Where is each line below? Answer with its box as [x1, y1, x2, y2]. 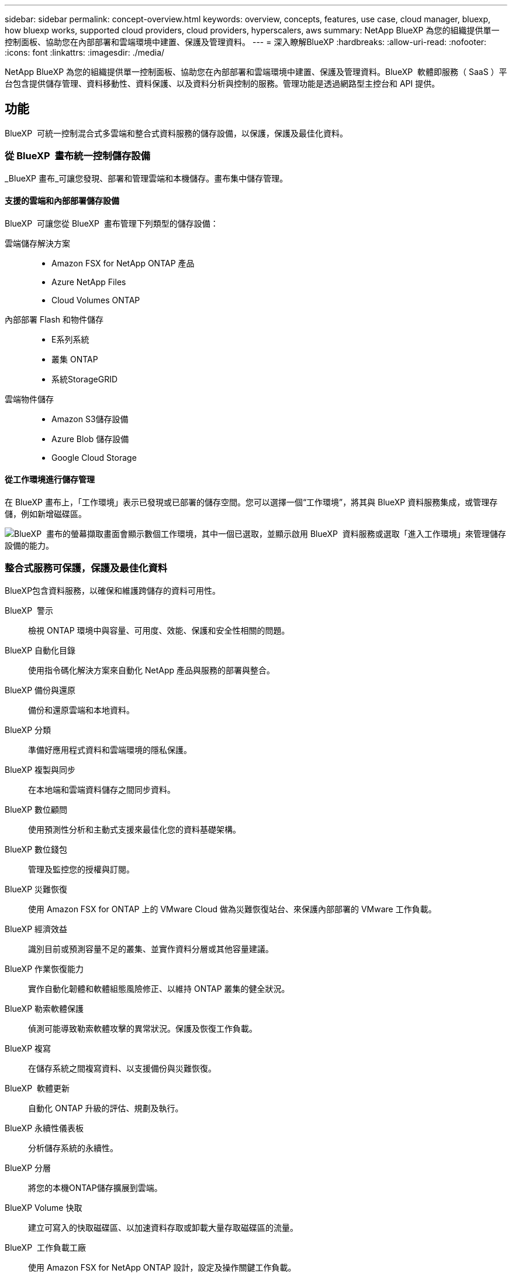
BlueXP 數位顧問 [5, 804, 68, 814]
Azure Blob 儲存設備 [51, 433, 129, 444]
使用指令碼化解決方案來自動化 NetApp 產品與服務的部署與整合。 [28, 665, 275, 675]
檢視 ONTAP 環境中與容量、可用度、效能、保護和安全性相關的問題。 [28, 625, 290, 635]
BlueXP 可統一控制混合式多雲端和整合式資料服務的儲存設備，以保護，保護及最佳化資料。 [5, 128, 348, 138]
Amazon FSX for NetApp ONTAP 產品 [51, 258, 195, 268]
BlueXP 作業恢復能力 [5, 963, 84, 974]
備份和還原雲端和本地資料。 [28, 704, 134, 715]
